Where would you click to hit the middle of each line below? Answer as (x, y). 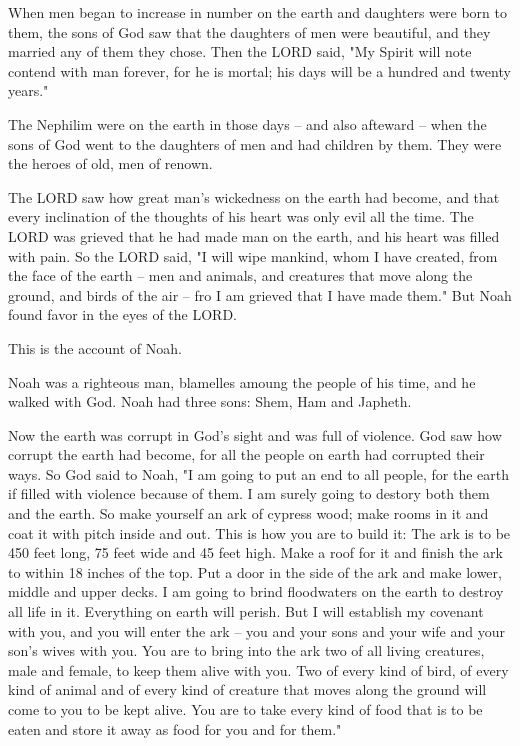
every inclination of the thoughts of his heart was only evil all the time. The (241, 216)
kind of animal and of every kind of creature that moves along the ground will (247, 689)
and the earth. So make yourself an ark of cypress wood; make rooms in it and (248, 513)
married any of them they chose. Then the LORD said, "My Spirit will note (240, 51)
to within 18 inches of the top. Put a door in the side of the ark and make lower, (255, 571)
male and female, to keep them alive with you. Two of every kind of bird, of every (258, 669)
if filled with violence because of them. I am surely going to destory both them (249, 493)
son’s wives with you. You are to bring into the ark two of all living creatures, (246, 650)
